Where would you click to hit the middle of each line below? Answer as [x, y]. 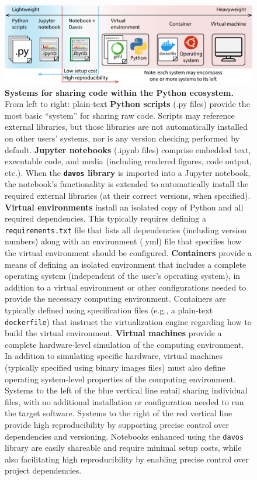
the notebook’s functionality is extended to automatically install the [127, 184]
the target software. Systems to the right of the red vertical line [119, 413]
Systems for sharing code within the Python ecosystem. [119, 92]
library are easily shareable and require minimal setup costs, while [123, 448]
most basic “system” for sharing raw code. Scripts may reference [120, 115]
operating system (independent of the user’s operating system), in [123, 276]
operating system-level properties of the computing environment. [120, 379]
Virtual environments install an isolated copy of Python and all [124, 207]
